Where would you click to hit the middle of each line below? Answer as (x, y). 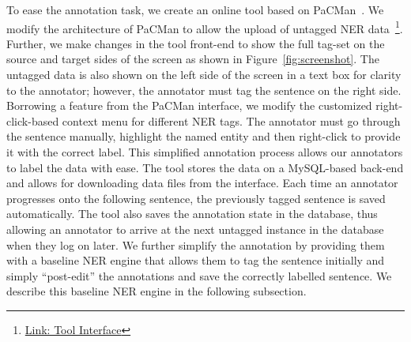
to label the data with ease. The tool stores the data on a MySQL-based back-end (205, 167)
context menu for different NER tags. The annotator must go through (231, 120)
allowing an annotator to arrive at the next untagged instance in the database (195, 229)
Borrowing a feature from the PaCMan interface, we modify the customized (189, 105)
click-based (33, 120)
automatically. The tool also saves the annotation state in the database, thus (192, 214)
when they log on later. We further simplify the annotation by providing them (196, 244)
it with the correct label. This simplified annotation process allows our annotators (205, 152)
